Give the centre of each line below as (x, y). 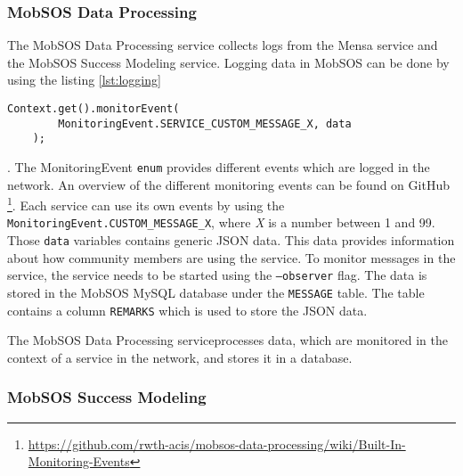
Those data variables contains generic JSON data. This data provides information (231, 240)
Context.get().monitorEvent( (93, 109)
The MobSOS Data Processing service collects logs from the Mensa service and (223, 45)
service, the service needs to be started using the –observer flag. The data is (217, 275)
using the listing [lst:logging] (84, 80)
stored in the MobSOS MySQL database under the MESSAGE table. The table (216, 293)
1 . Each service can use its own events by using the (146, 204)
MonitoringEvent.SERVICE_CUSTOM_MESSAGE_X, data (205, 123)
